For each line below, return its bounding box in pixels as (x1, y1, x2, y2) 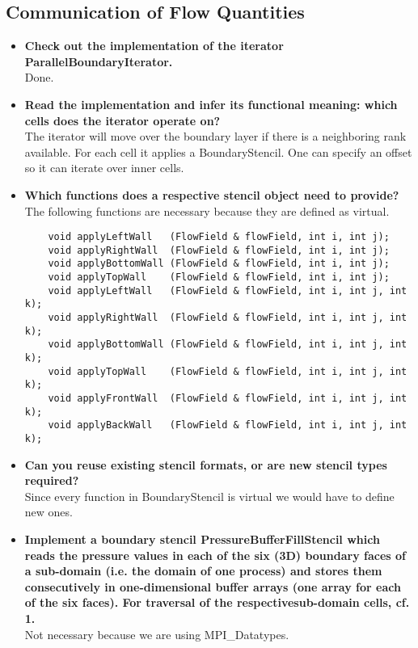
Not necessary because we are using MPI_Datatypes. (24, 625, 289, 642)
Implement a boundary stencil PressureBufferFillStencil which (24, 531, 380, 548)
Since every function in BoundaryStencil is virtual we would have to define (24, 487, 395, 504)
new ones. (24, 503, 73, 520)
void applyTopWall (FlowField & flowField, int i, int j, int (48, 365, 407, 377)
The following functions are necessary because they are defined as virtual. (24, 202, 390, 219)
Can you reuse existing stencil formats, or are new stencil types (24, 456, 387, 473)
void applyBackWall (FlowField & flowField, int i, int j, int (48, 419, 407, 431)
